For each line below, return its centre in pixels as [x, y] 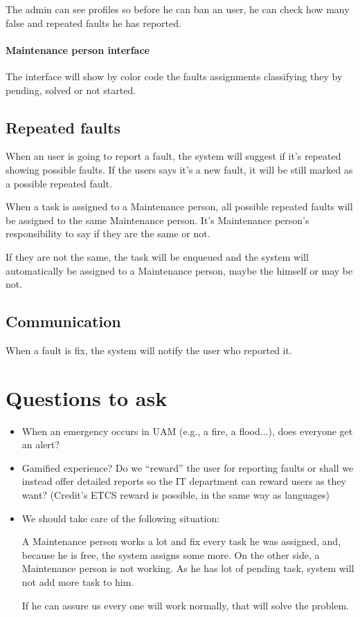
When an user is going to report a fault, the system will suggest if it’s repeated [173, 156]
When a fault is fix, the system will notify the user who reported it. [149, 350]
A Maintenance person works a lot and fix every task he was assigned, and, [181, 541]
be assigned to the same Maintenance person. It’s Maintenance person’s [157, 220]
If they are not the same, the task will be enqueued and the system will [157, 256]
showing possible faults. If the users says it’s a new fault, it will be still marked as [179, 169]
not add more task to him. [78, 581]
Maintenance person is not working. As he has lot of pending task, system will [188, 568]
